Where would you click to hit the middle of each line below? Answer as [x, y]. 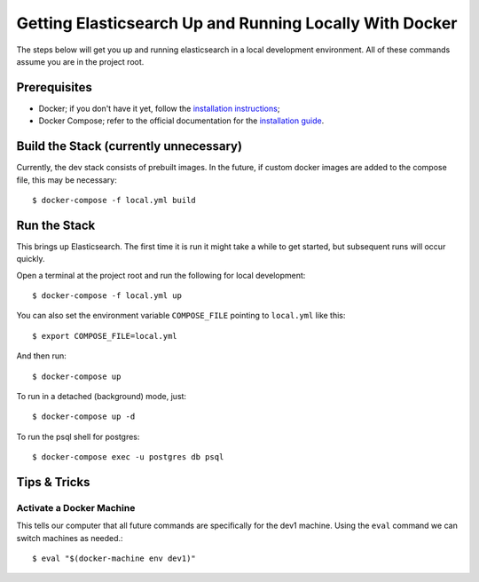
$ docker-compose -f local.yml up [107, 296]
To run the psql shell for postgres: [78, 436]
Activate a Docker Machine [76, 507]
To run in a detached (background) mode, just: [101, 396]
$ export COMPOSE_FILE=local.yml [105, 336]
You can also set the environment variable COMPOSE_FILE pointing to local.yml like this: [181, 316]
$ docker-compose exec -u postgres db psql [128, 457]
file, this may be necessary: [67, 180]
